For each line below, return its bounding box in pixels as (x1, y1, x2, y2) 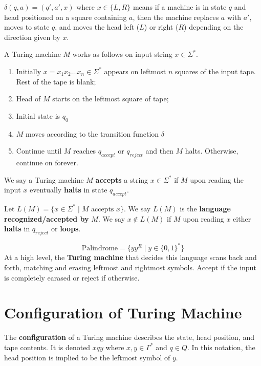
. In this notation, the (187, 341, 255, 352)
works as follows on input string (72, 49, 172, 59)
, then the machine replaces (133, 11, 219, 22)
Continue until (16, 145, 62, 156)
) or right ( (144, 21, 179, 32)
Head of (16, 93, 41, 104)
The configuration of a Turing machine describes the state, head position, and (4, 332, 254, 342)
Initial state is (16, 110, 60, 121)
